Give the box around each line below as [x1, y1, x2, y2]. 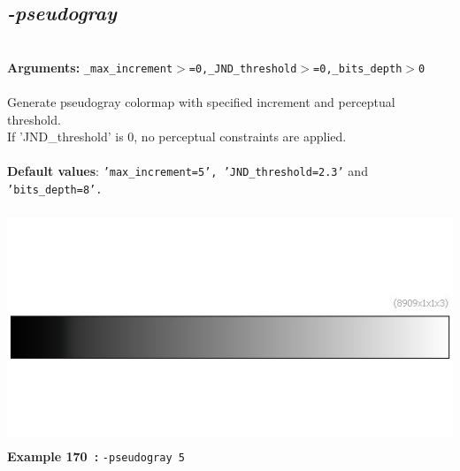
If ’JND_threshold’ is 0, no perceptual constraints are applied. [7, 127, 347, 146]
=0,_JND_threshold [188, 62, 297, 75]
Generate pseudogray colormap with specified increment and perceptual [7, 93, 395, 111]
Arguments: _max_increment [7, 57, 173, 76]
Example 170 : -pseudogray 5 [7, 446, 185, 465]
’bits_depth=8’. [7, 184, 103, 197]
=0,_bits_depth [313, 62, 402, 75]
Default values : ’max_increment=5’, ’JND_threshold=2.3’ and [7, 162, 368, 180]
